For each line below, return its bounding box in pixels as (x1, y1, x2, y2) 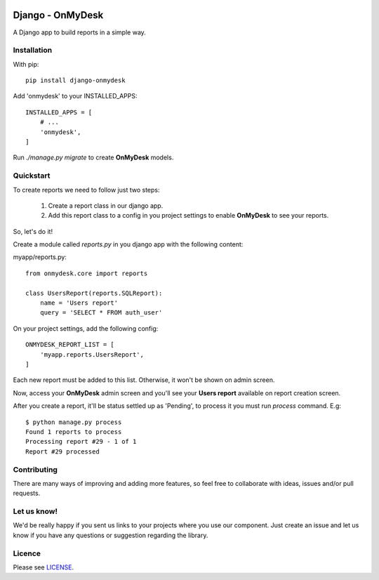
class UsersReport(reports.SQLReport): (25, 289, 163, 297)
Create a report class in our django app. (48, 201, 164, 210)
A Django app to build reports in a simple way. (13, 28, 147, 37)
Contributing (13, 464, 58, 474)
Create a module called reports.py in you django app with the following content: (13, 240, 244, 249)
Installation (13, 46, 53, 55)
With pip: (13, 60, 39, 68)
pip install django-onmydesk (25, 77, 126, 84)
